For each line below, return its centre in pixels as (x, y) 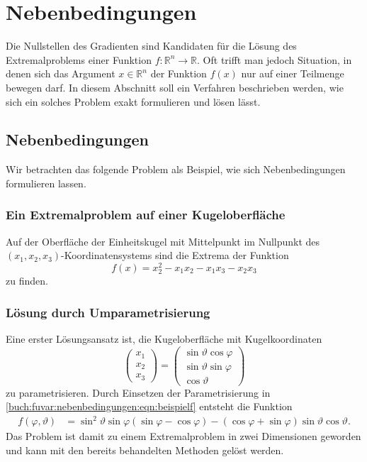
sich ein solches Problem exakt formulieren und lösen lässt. (133, 101)
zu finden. (27, 281)
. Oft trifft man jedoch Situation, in (275, 59)
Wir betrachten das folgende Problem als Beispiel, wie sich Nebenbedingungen (176, 169)
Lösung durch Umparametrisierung (108, 312)
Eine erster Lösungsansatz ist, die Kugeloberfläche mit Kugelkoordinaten (164, 338)
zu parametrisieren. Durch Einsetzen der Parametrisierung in (138, 392)
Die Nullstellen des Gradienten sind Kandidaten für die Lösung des (151, 46)
